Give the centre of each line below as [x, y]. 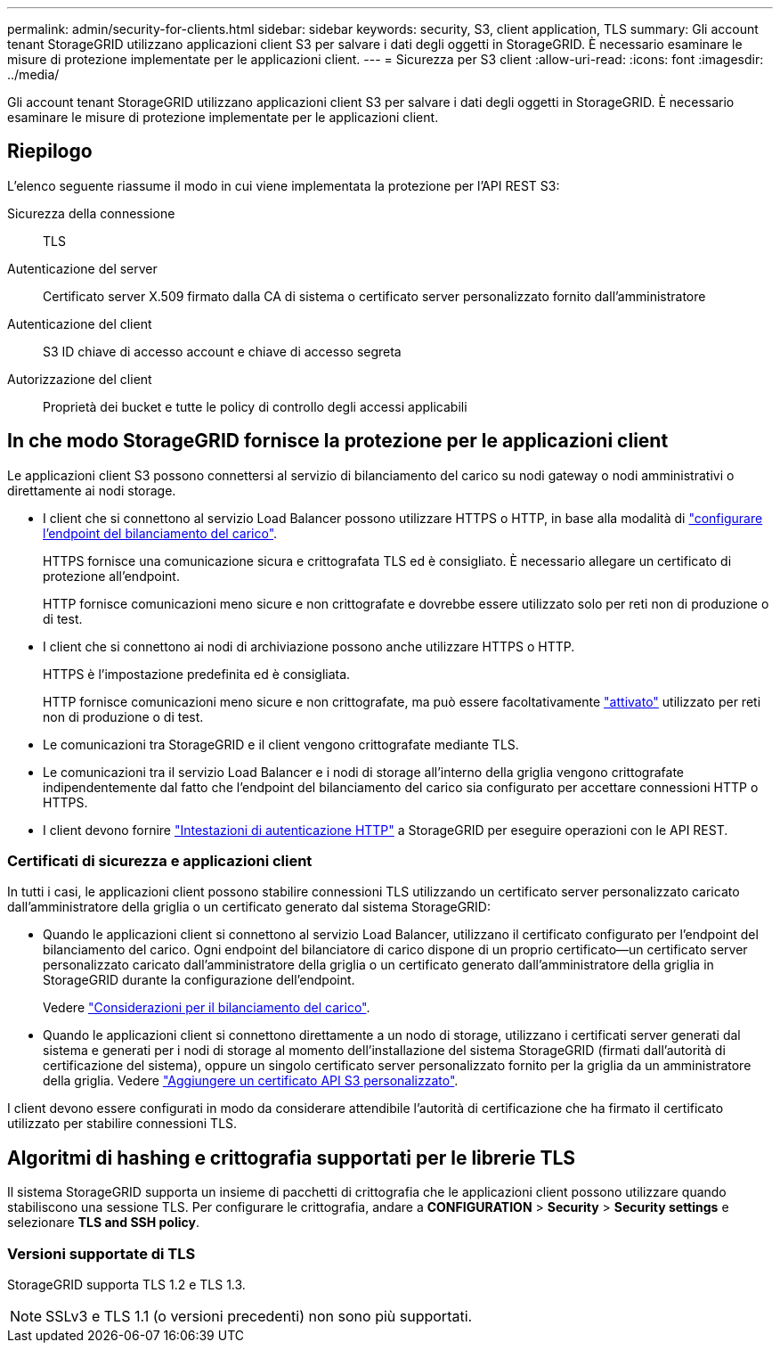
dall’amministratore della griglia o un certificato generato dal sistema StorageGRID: [249, 907]
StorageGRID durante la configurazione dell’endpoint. [199, 980]
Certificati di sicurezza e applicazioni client [160, 861]
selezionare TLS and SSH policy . [103, 1223]
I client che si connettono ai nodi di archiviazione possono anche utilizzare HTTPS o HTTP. [309, 646]
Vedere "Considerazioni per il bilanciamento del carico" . [207, 1008]
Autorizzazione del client [80, 379]
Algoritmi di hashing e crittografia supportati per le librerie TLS [292, 1158]
